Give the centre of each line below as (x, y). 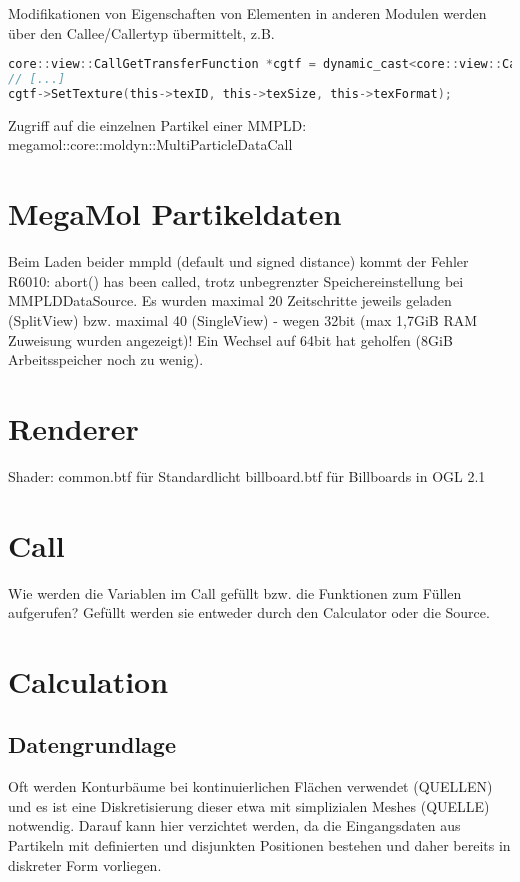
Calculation (88, 680)
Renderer (73, 427)
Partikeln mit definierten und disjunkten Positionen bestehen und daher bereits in (259, 845)
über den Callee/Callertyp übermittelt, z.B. (141, 32)
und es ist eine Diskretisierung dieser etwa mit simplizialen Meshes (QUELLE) (249, 805)
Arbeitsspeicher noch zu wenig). (106, 359)
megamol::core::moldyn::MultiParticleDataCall (150, 144)
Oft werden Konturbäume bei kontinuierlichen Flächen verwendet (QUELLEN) (250, 786)
